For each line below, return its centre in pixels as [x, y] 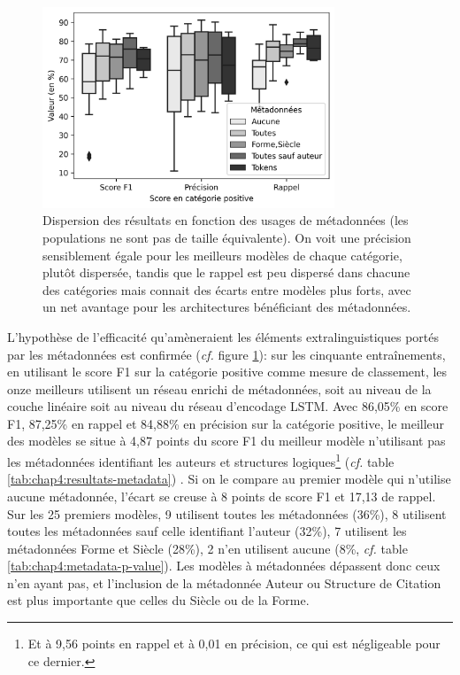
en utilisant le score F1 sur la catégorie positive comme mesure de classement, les [227, 372]
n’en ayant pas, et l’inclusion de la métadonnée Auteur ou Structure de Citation [224, 582]
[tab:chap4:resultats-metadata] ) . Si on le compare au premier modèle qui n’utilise [229, 479]
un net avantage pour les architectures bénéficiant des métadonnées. [227, 307]
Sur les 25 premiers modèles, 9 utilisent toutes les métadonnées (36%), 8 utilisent [227, 513]
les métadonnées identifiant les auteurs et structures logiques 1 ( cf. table [201, 460]
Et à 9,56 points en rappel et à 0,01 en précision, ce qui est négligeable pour [234, 644]
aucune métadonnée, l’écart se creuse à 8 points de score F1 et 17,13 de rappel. [222, 496]
